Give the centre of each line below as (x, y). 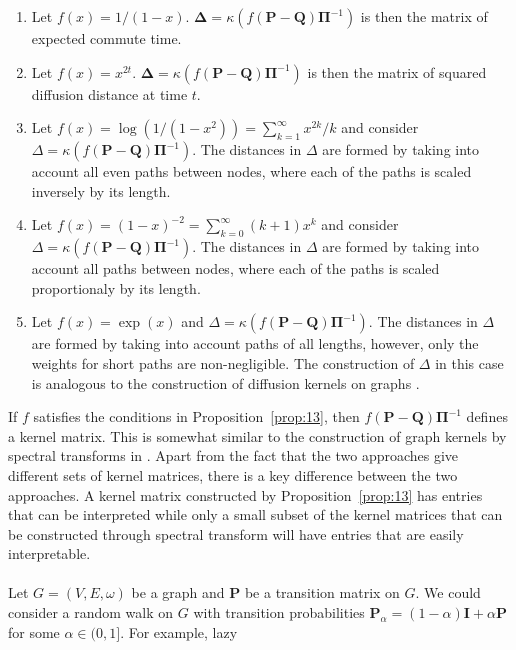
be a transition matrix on (322, 592)
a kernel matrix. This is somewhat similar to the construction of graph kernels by (257, 435)
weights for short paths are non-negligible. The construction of (223, 362)
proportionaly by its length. (116, 287)
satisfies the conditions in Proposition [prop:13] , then (196, 416)
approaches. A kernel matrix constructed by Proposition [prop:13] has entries (245, 494)
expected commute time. (106, 38)
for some (34, 631)
